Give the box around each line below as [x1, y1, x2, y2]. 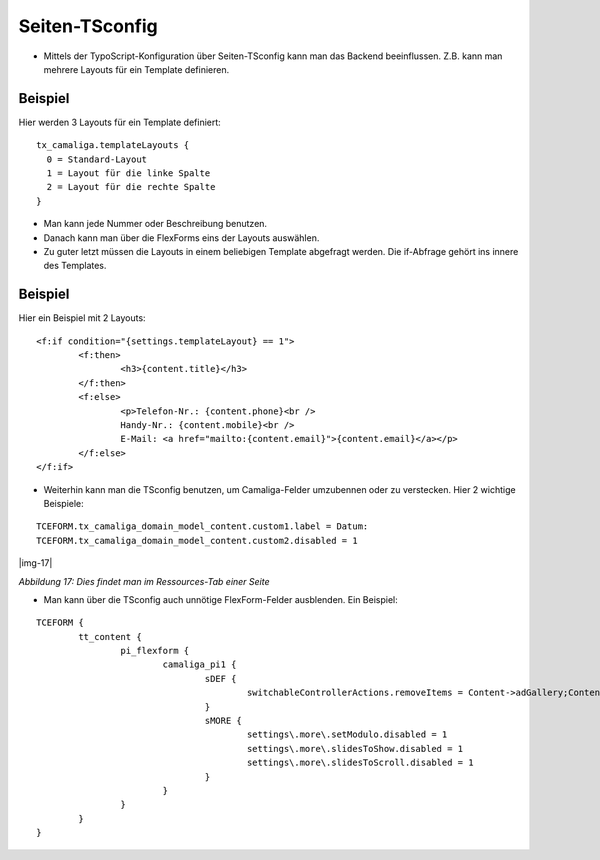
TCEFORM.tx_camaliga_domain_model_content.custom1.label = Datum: [36, 521, 369, 532]
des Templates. [43, 260, 107, 272]
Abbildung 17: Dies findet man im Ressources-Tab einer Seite [18, 575, 270, 587]
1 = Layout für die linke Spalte [46, 168, 211, 179]
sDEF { [204, 673, 237, 684]
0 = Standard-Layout [46, 153, 148, 165]
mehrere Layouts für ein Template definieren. [43, 63, 230, 75]
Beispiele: [43, 497, 84, 509]
